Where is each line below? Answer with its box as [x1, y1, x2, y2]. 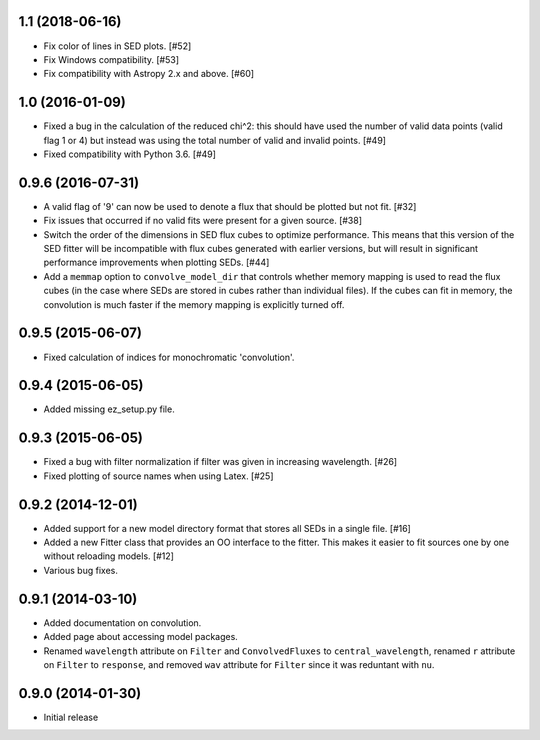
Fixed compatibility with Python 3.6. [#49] [43, 148, 217, 160]
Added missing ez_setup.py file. [43, 403, 175, 415]
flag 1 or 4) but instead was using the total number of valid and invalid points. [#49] [43, 134, 387, 146]
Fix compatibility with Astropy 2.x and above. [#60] [43, 68, 255, 80]
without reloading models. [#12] [43, 550, 175, 562]
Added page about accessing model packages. [43, 631, 239, 643]
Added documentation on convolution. [43, 616, 202, 629]
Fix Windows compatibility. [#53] [43, 53, 180, 65]
